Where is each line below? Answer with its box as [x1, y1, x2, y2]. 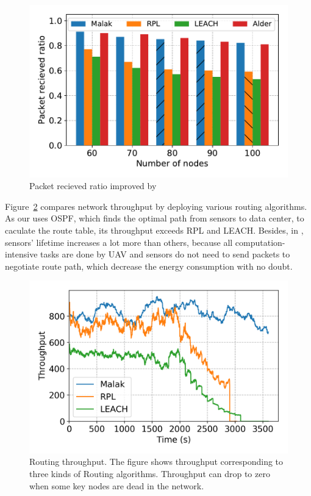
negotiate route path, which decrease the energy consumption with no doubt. [5, 259, 293, 272]
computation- [235, 235, 285, 248]
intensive [5, 248, 38, 261]
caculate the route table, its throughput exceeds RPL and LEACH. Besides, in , [5, 224, 304, 237]
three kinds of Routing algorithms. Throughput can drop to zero [29, 467, 270, 480]
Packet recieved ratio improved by [29, 179, 157, 192]
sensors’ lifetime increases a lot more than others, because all [5, 235, 233, 248]
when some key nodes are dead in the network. [29, 479, 204, 492]
